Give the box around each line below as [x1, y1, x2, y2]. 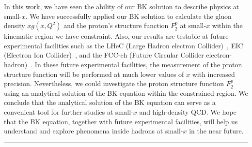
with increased [192, 69, 235, 79]
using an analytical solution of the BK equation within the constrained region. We [4, 88, 248, 98]
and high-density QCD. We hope [139, 106, 236, 117]
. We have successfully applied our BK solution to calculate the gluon [25, 11, 232, 21]
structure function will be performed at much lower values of [4, 69, 184, 79]
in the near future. [189, 126, 244, 136]
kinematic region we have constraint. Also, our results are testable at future [4, 31, 229, 41]
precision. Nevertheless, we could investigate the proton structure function [4, 78, 224, 88]
